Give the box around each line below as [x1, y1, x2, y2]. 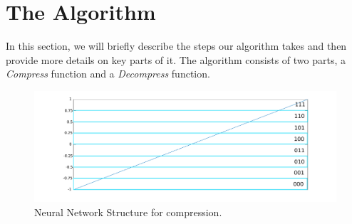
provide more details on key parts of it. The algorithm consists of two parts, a [6, 52, 346, 67]
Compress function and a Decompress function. [6, 66, 210, 81]
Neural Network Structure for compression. [34, 204, 222, 219]
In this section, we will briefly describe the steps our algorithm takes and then [6, 38, 347, 53]
